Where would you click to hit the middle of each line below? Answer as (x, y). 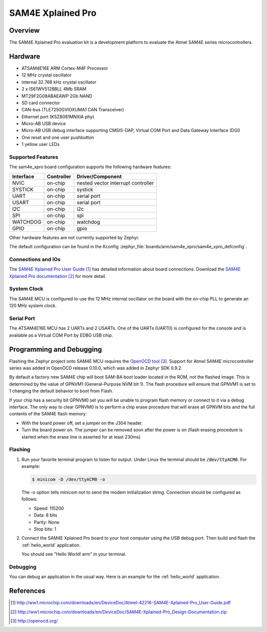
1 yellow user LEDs (41, 144)
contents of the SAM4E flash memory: (48, 414)
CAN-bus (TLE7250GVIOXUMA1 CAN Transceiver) (73, 110)
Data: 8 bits (45, 515)
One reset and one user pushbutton (58, 137)
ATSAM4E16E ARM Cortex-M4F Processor (65, 68)
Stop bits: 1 (45, 529)
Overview (24, 30)
